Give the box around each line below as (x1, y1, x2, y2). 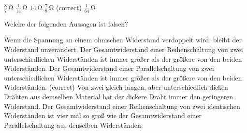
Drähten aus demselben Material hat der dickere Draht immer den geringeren (4, 91, 233, 101)
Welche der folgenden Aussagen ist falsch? (4, 18, 128, 28)
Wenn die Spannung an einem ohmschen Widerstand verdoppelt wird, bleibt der (4, 35, 242, 45)
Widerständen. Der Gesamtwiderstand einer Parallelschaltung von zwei (4, 63, 214, 73)
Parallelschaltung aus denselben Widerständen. (4, 120, 143, 130)
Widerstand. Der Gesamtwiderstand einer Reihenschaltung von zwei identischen (4, 101, 240, 111)
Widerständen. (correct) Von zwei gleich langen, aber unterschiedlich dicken (4, 82, 228, 92)
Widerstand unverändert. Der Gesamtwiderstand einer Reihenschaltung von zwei (4, 44, 243, 54)
